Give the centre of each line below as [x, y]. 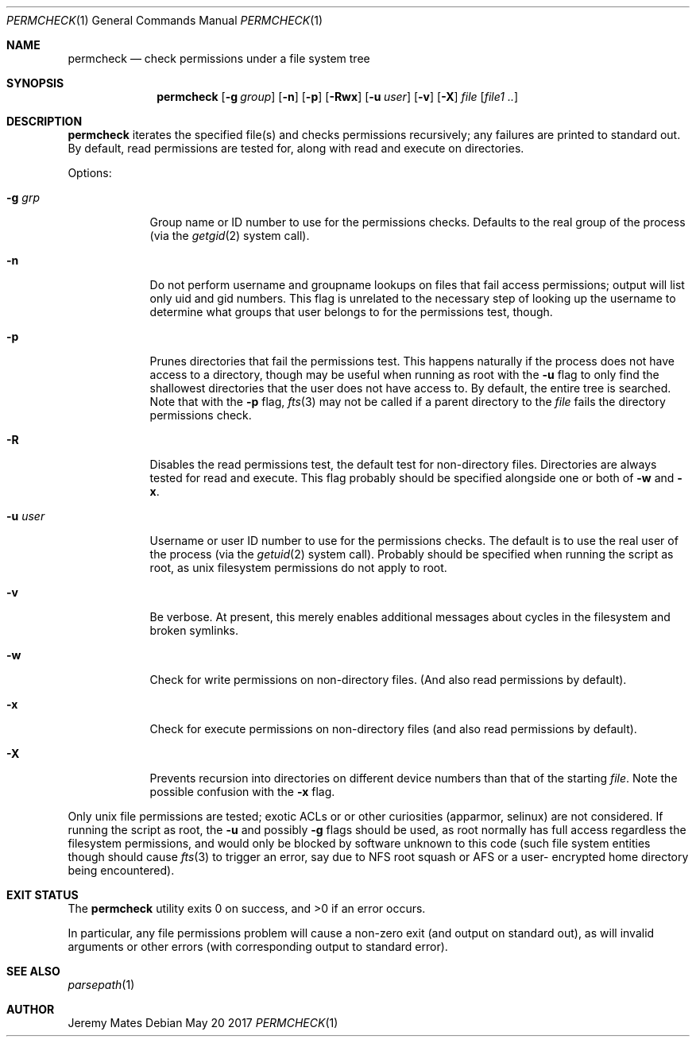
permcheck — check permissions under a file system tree [219, 58]
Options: [90, 173]
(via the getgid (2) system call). [230, 236]
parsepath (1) [101, 985]
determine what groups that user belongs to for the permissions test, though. [351, 312]
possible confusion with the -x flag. [242, 792]
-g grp [23, 197]
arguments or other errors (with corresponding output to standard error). [258, 946]
